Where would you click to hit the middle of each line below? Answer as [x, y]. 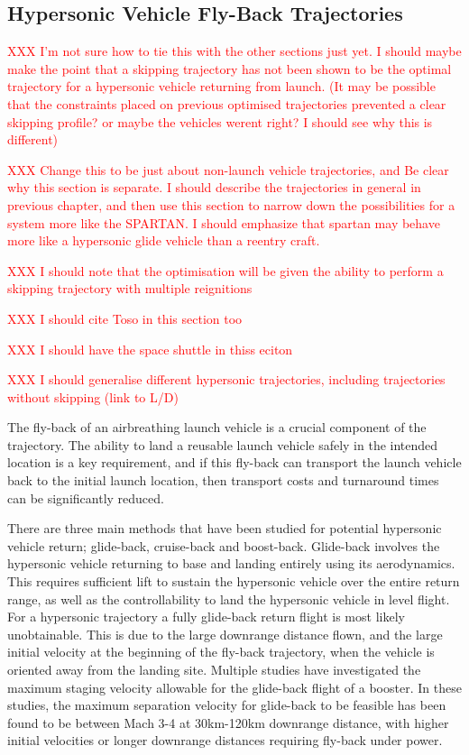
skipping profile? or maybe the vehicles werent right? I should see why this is [220, 121]
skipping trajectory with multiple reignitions [130, 288]
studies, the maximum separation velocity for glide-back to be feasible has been [227, 705]
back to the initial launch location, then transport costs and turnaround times [223, 480]
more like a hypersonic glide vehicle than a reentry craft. [164, 240]
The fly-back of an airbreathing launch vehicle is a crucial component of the [217, 427]
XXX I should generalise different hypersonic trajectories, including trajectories [226, 379]
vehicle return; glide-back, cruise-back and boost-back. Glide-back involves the [224, 545]
